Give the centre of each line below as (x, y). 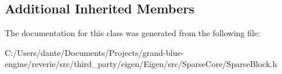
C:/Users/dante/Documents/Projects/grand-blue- (94, 52)
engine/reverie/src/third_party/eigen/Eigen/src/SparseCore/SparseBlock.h (141, 64)
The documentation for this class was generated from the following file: (132, 33)
